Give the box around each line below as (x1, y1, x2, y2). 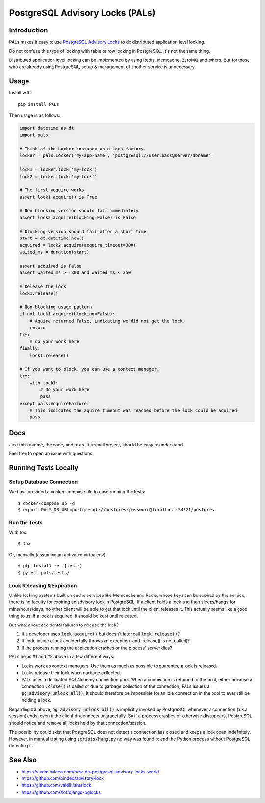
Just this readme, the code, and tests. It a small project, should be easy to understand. (9, 442, 184, 447)
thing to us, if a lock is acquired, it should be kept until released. (9, 613, 138, 619)
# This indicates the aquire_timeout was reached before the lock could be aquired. (29, 407, 240, 413)
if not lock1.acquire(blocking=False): (19, 311, 115, 317)
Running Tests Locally (9, 464, 79, 472)
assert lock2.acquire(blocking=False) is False (19, 214, 136, 220)
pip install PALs (18, 101, 59, 107)
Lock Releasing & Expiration (9, 582, 77, 589)
